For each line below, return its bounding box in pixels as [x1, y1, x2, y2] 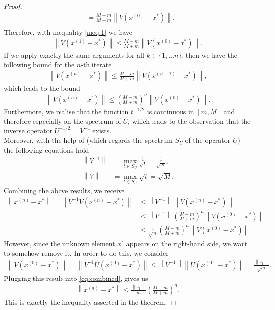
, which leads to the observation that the [128, 116, 251, 126]
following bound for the [4, 59, 75, 69]
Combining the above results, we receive [4, 185, 125, 195]
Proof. [4, 1, 22, 11]
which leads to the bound [4, 82, 80, 93]
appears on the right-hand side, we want [126, 238, 248, 248]
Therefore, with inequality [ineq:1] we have [4, 27, 133, 37]
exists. [92, 125, 112, 135]
